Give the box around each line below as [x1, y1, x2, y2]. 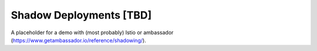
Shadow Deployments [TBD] [11, 9, 152, 21]
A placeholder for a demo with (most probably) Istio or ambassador [11, 29, 174, 36]
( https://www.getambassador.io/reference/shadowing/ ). [11, 37, 146, 43]
